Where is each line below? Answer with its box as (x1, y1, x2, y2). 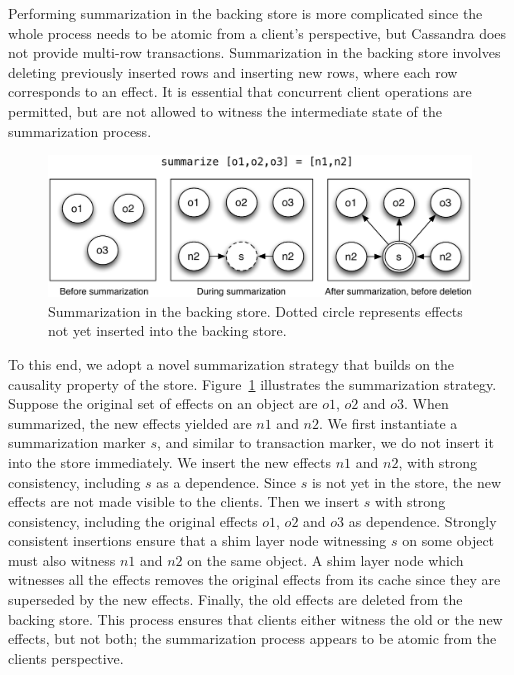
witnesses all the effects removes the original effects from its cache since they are (8, 569, 501, 590)
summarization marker (8, 432, 146, 453)
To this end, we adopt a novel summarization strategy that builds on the (8, 353, 455, 374)
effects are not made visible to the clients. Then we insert (8, 491, 360, 512)
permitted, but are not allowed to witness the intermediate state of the (8, 100, 442, 121)
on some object (402, 530, 495, 551)
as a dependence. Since (156, 471, 296, 492)
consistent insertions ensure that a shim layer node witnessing (8, 530, 387, 551)
